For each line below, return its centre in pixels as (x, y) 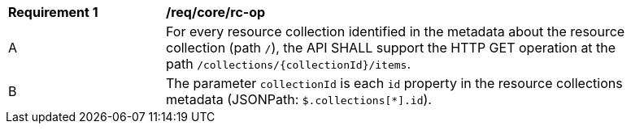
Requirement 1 (53, 12)
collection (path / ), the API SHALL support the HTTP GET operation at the (391, 48)
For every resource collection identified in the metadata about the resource (396, 31)
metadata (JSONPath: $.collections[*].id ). (299, 99)
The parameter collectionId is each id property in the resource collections (394, 83)
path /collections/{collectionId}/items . (289, 64)
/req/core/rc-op (216, 12)
